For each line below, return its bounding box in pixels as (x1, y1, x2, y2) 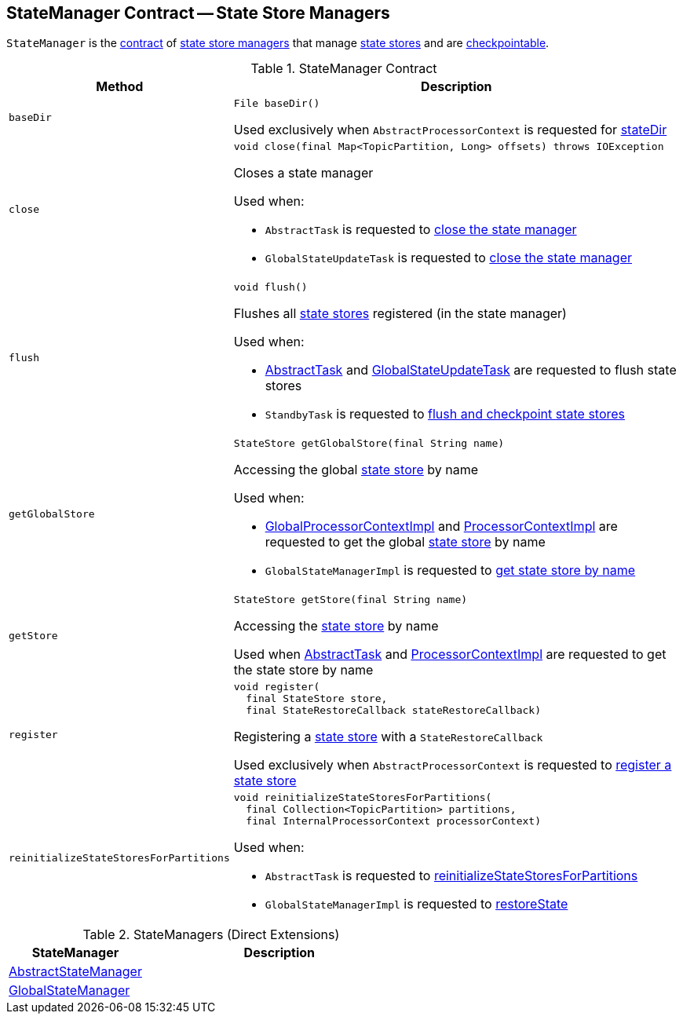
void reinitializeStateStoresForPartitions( (233, 792, 492, 804)
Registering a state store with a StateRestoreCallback (233, 729, 543, 745)
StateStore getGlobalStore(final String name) (233, 437, 505, 450)
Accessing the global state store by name (233, 462, 479, 478)
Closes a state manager (233, 165, 374, 181)
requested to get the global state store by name (265, 534, 546, 550)
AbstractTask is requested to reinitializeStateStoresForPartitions (265, 868, 638, 884)
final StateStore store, (246, 693, 388, 705)
